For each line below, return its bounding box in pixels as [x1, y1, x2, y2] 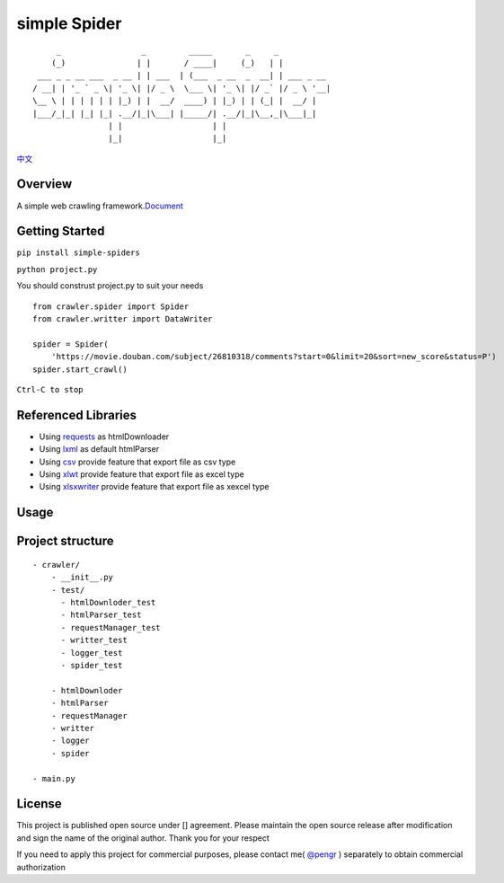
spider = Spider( [32, 339, 109, 349]
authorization [16, 861, 66, 872]
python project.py [16, 264, 98, 274]
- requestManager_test [60, 623, 161, 632]
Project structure [16, 534, 114, 549]
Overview [16, 176, 73, 192]
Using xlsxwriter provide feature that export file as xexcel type [39, 481, 270, 492]
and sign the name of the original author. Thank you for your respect [16, 832, 270, 843]
